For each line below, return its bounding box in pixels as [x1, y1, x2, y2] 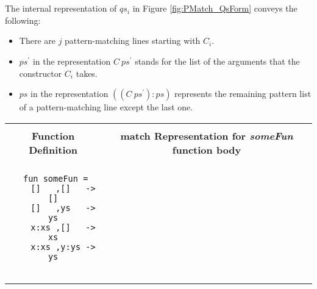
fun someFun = [23, 173, 88, 184]
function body [172, 142, 241, 157]
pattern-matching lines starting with [65, 34, 201, 47]
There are [19, 34, 55, 47]
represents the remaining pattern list [174, 87, 312, 100]
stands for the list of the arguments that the [135, 54, 300, 67]
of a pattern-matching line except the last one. [19, 101, 193, 113]
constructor [19, 66, 62, 79]
